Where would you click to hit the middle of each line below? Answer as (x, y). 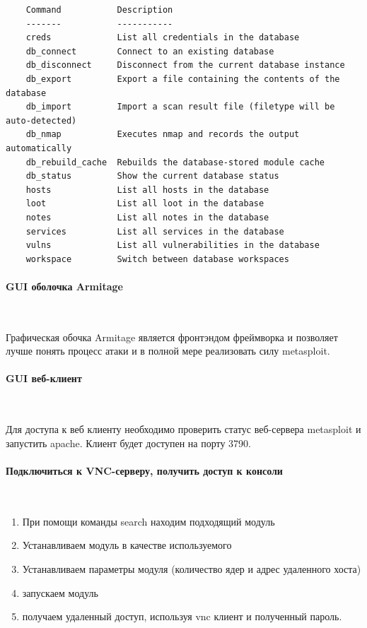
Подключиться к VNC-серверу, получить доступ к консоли (144, 471)
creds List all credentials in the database (163, 38)
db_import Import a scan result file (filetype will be (180, 107)
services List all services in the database (155, 231)
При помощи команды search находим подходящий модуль (148, 521)
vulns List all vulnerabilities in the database (173, 245)
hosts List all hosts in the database (147, 190)
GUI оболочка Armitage (64, 286)
